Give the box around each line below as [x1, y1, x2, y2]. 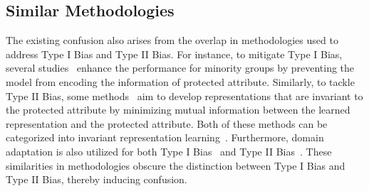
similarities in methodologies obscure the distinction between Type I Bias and [6, 158, 345, 173]
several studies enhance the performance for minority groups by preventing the [6, 60, 355, 75]
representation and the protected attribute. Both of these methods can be [6, 116, 328, 131]
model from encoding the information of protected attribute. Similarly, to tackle [6, 74, 355, 89]
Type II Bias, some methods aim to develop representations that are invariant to [6, 88, 363, 103]
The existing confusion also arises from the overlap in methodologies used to [6, 33, 338, 48]
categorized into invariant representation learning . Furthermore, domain [6, 130, 324, 145]
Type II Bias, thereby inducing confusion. [6, 172, 187, 187]
